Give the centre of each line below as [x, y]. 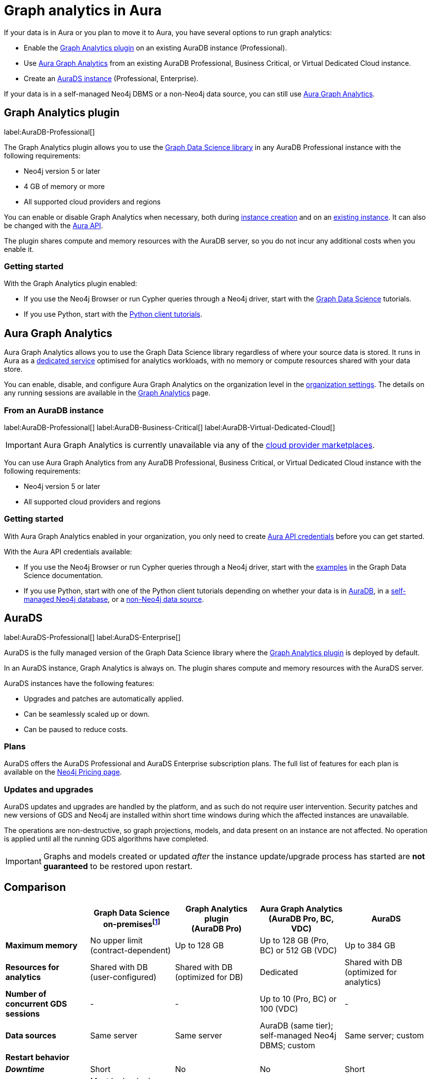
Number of [26, 994]
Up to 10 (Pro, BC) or [298, 999]
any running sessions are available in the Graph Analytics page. [107, 393]
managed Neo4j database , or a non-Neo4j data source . [114, 599]
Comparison [35, 887]
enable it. [19, 249]
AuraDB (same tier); [297, 1025]
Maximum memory [42, 945]
